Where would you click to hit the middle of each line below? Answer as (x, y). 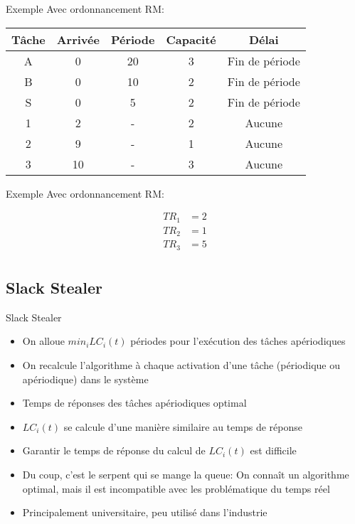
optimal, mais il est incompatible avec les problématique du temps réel (176, 488)
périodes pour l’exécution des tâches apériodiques (238, 341)
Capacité (191, 39)
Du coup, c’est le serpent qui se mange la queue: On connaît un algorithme (186, 475)
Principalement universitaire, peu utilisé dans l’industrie (145, 512)
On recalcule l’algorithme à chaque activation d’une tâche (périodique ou (181, 365)
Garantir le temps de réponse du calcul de (114, 450)
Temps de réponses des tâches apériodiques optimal (134, 403)
